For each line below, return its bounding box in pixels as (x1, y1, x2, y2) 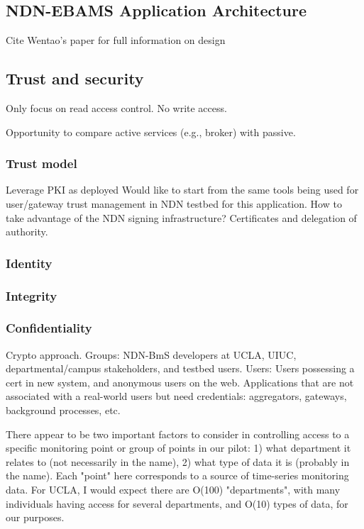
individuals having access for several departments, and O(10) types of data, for (6, 496, 348, 511)
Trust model (6, 155, 77, 172)
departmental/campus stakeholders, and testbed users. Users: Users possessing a (6, 361, 355, 376)
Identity (6, 254, 53, 272)
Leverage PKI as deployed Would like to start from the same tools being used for (6, 182, 359, 197)
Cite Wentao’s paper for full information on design (6, 33, 226, 48)
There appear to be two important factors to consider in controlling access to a (6, 426, 350, 441)
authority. (6, 224, 48, 239)
